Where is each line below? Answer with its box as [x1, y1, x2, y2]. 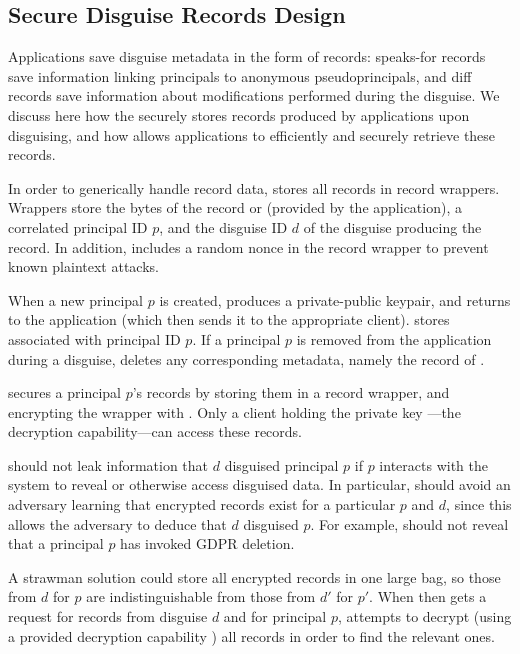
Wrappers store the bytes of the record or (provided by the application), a [8, 197, 462, 218]
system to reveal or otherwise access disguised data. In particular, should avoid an [8, 474, 511, 495]
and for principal [223, 606, 327, 627]
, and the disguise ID [159, 216, 288, 237]
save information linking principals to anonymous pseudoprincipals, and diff [8, 65, 472, 86]
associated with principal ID [8, 328, 181, 349]
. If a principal [192, 328, 281, 349]
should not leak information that [8, 454, 209, 475]
